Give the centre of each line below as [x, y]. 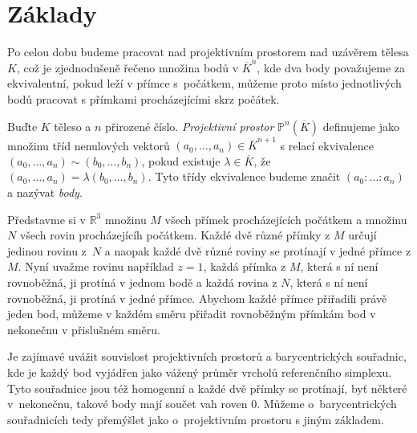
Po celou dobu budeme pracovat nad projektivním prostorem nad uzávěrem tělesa [208, 52]
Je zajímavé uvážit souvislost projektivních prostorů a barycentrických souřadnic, [207, 356]
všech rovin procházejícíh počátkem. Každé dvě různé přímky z [175, 235]
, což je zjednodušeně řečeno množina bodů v [128, 67]
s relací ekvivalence [327, 145]
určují [362, 235]
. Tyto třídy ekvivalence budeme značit [244, 176]
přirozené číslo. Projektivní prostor [190, 126]
